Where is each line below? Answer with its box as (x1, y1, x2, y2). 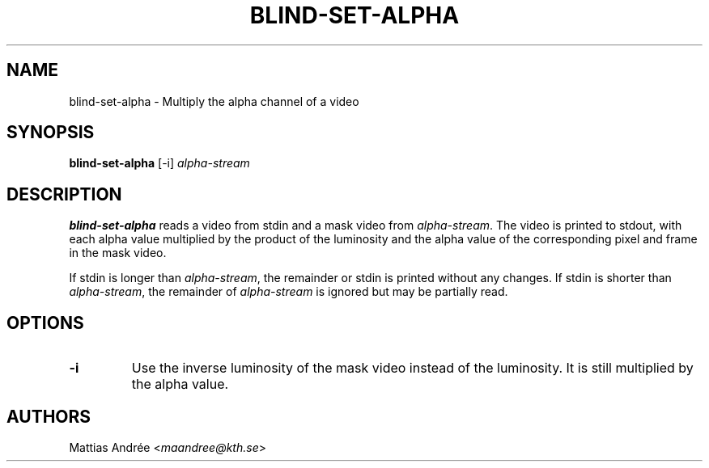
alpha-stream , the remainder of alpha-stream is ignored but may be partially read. (69, 285, 508, 299)
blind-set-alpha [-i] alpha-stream (69, 156, 250, 171)
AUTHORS (6, 406, 91, 427)
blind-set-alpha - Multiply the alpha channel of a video (69, 94, 359, 108)
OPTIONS (6, 312, 84, 333)
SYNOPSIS (6, 122, 95, 143)
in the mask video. (69, 246, 167, 260)
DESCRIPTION (6, 183, 122, 204)
